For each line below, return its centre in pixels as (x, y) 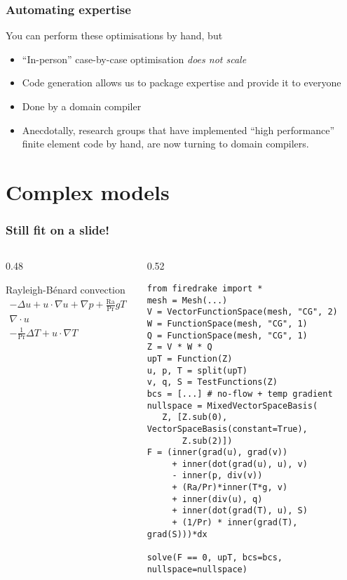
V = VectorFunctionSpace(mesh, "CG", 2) (242, 312)
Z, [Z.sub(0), (195, 417)
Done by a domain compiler (82, 106)
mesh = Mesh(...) (187, 300)
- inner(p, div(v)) (217, 476)
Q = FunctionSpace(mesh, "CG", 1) (227, 335)
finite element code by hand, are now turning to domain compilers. (165, 144)
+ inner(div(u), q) (217, 499)
